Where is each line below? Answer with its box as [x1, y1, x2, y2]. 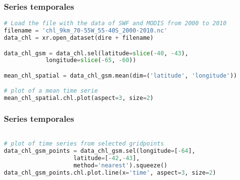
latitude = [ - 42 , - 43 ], [73, 154, 140, 162]
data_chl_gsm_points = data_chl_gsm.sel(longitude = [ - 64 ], [4, 147, 195, 154]
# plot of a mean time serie [4, 87, 98, 95]
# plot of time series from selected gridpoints [4, 140, 164, 147]
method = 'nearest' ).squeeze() [73, 162, 168, 169]
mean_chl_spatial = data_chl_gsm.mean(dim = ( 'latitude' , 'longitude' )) [4, 72, 237, 79]
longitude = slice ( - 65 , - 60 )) [45, 57, 137, 64]
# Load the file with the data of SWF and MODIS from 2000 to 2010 [4, 20, 227, 27]
